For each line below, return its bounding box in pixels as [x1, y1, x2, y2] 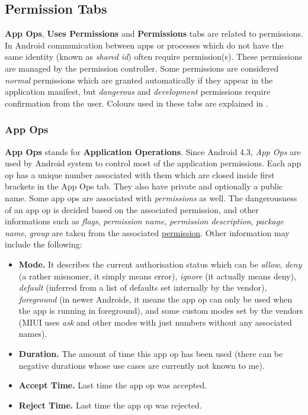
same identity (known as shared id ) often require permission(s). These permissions [5, 50, 303, 63]
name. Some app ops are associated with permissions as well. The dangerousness [5, 191, 297, 204]
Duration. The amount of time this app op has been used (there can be [18, 348, 283, 360]
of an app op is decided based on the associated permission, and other [5, 203, 259, 215]
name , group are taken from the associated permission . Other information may [5, 226, 290, 239]
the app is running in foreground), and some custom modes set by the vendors [18, 304, 303, 317]
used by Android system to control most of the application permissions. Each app [5, 157, 301, 169]
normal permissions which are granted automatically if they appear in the [5, 73, 273, 86]
